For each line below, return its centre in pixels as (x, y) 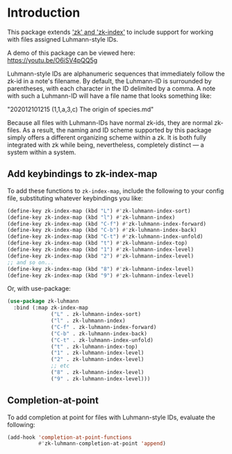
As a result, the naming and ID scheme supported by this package (117, 130)
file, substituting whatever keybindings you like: (75, 198)
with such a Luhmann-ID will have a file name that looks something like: (109, 96)
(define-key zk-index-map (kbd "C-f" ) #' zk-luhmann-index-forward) (107, 224)
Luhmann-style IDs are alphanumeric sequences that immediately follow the (116, 74)
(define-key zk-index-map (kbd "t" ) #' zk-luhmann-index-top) (98, 243)
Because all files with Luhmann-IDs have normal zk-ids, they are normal (110, 122)
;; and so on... (31, 262)
